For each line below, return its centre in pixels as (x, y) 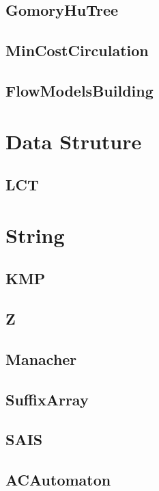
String (35, 235)
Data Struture (74, 141)
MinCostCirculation (77, 50)
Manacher (41, 358)
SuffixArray (47, 399)
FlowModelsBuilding (79, 90)
